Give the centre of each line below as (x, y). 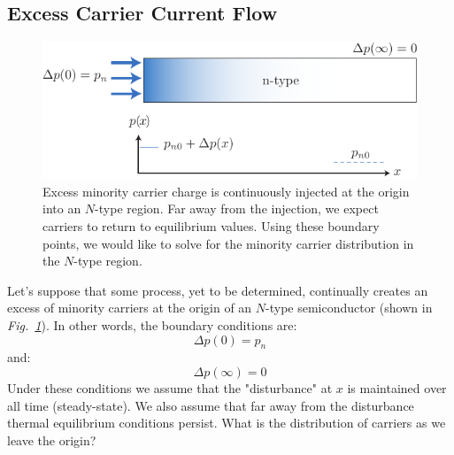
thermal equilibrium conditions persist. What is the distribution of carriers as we (227, 423)
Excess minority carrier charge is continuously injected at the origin (226, 191)
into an (62, 208)
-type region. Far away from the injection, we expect (237, 208)
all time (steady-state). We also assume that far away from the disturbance (211, 405)
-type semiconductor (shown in (349, 308)
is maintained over (397, 388)
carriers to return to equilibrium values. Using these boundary (211, 226)
